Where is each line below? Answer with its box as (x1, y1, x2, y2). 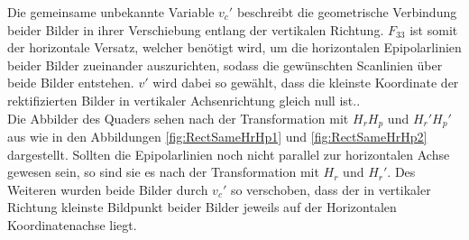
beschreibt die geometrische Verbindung (236, 3, 457, 21)
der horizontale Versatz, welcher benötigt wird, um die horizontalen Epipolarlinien (7, 38, 462, 57)
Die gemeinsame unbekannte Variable (7, 3, 215, 21)
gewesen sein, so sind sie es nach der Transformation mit (7, 162, 319, 181)
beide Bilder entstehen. (7, 73, 134, 92)
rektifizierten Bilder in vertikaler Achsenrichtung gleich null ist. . (7, 90, 361, 109)
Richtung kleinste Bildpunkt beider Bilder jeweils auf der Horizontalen (7, 198, 397, 217)
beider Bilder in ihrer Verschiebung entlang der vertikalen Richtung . (7, 20, 384, 39)
